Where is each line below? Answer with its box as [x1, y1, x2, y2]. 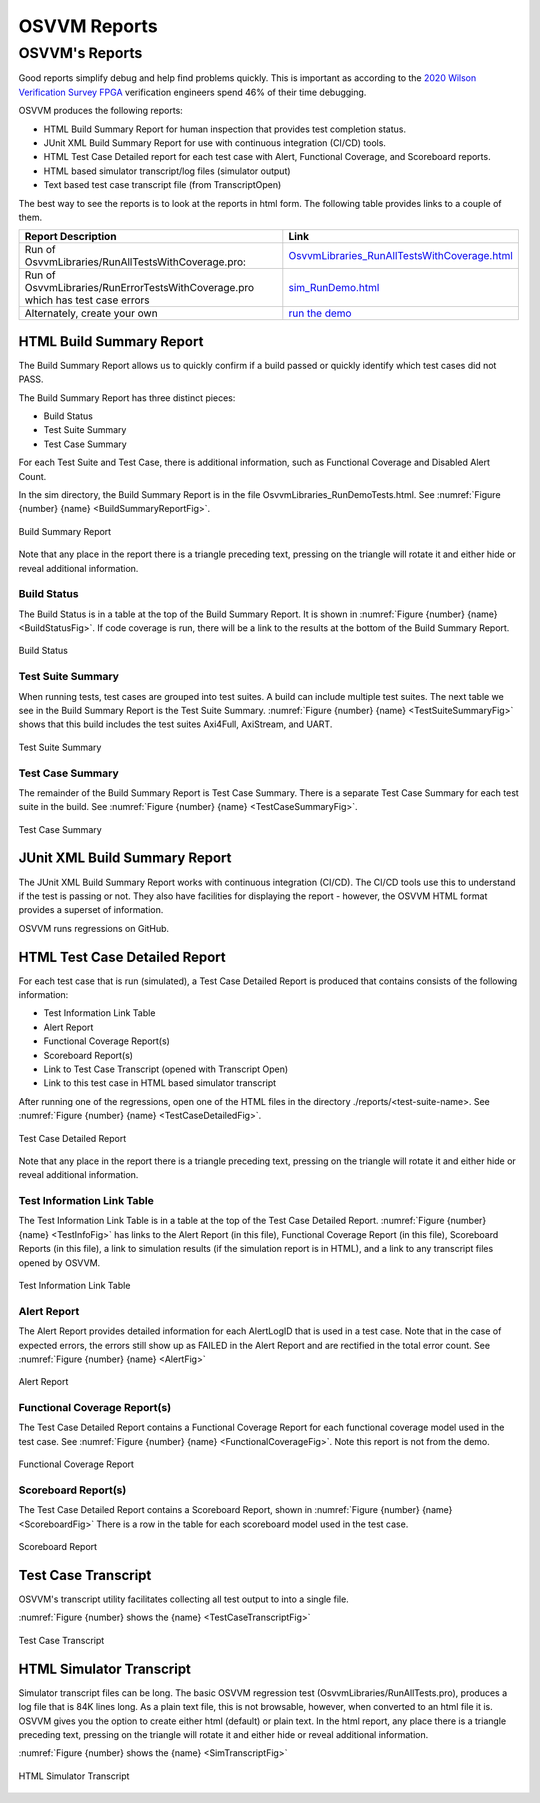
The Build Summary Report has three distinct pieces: [18, 391, 236, 404]
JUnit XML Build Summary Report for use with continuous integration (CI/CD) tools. [43, 136, 387, 149]
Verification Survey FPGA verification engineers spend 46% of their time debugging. [18, 86, 367, 98]
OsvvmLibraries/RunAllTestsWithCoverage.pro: [24, 255, 247, 269]
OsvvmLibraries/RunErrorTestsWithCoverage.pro [24, 281, 255, 295]
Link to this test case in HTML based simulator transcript [43, 1077, 277, 1089]
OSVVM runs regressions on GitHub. [18, 922, 170, 934]
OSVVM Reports [18, 15, 159, 37]
